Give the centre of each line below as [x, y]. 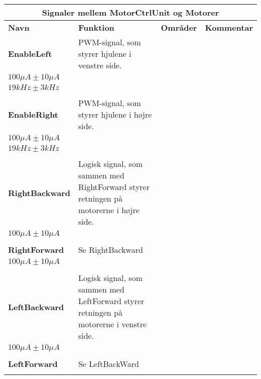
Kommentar [229, 27]
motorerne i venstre [112, 324]
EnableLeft [30, 54]
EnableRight [33, 114]
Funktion [96, 27]
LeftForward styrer [111, 301]
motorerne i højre [109, 210]
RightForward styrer [114, 187]
